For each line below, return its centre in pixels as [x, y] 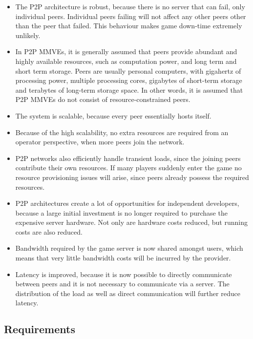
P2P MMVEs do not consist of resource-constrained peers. [103, 99]
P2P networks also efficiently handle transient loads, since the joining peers [128, 158]
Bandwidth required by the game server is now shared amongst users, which [129, 248]
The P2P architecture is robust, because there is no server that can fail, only [130, 6]
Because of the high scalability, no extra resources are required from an [122, 132]
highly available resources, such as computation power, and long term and [126, 61]
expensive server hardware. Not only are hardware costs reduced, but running [131, 222]
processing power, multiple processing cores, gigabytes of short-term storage [129, 80]
